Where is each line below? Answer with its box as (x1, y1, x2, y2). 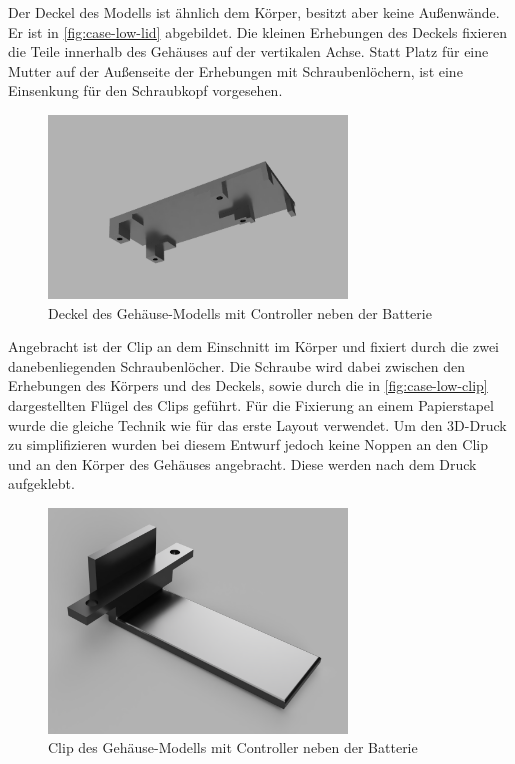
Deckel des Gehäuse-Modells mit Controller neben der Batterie (48, 302, 432, 323)
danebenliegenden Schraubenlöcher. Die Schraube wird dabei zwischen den (8, 355, 466, 376)
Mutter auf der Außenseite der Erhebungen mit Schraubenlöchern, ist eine (8, 60, 463, 81)
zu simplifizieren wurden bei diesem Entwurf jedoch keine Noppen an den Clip (8, 434, 488, 455)
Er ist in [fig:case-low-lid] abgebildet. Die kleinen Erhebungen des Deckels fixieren (8, 21, 508, 42)
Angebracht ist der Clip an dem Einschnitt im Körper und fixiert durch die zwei (8, 336, 499, 357)
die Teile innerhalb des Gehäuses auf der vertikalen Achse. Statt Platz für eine (8, 41, 489, 62)
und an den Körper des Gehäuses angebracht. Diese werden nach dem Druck (8, 453, 477, 474)
